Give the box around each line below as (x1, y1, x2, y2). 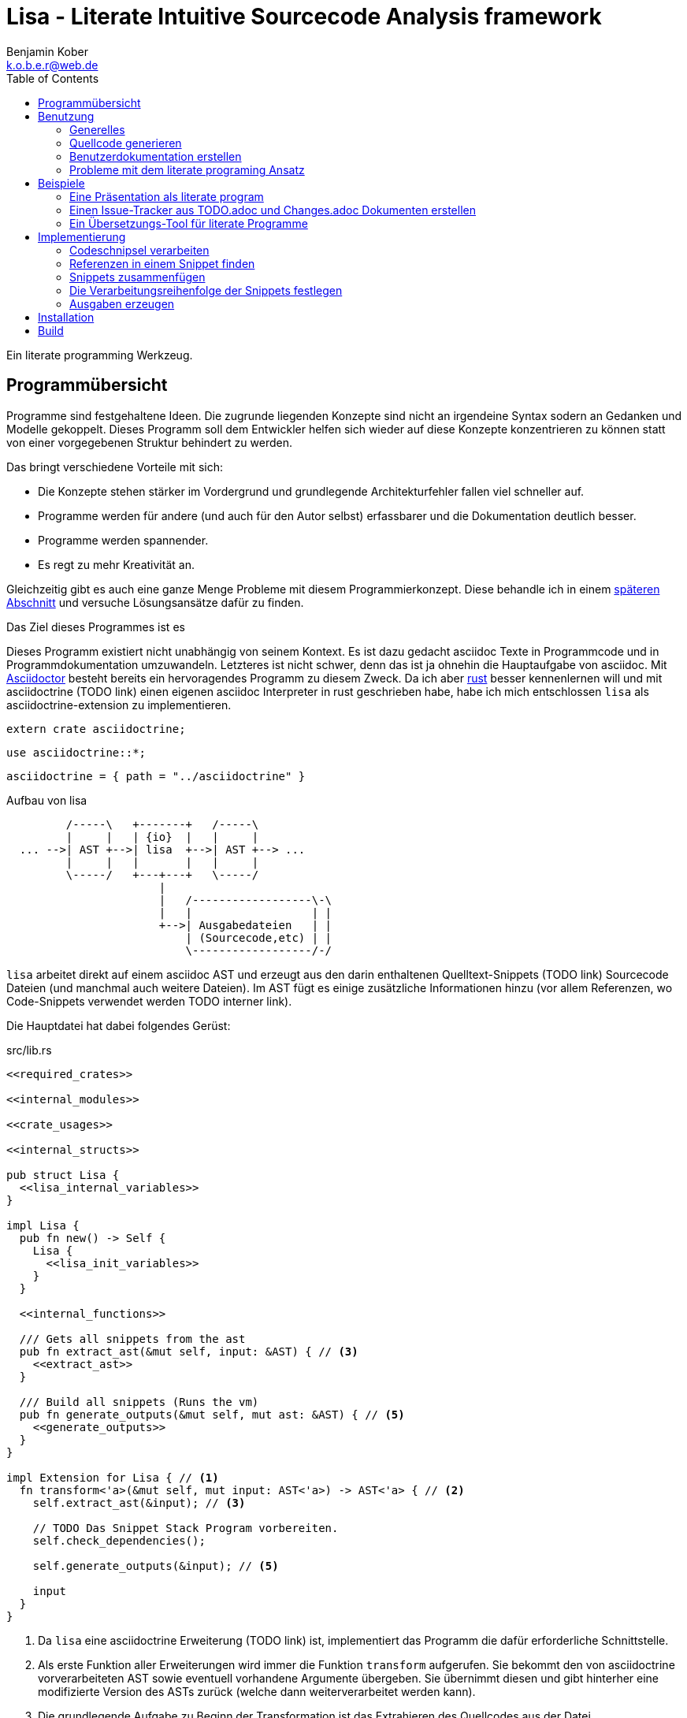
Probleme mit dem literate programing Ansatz (69, 162, 305, 177)
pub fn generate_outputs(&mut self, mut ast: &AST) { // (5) (19, 1407, 405, 1421)
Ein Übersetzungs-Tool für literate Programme (69, 216, 308, 230)
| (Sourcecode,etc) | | (185, 931, 332, 944)
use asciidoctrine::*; (6, 746, 147, 759)
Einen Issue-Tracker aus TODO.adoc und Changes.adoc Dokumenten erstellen (69, 203, 476, 217)
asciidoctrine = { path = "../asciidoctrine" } (6, 769, 306, 783)
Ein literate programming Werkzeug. (6, 348, 193, 362)
